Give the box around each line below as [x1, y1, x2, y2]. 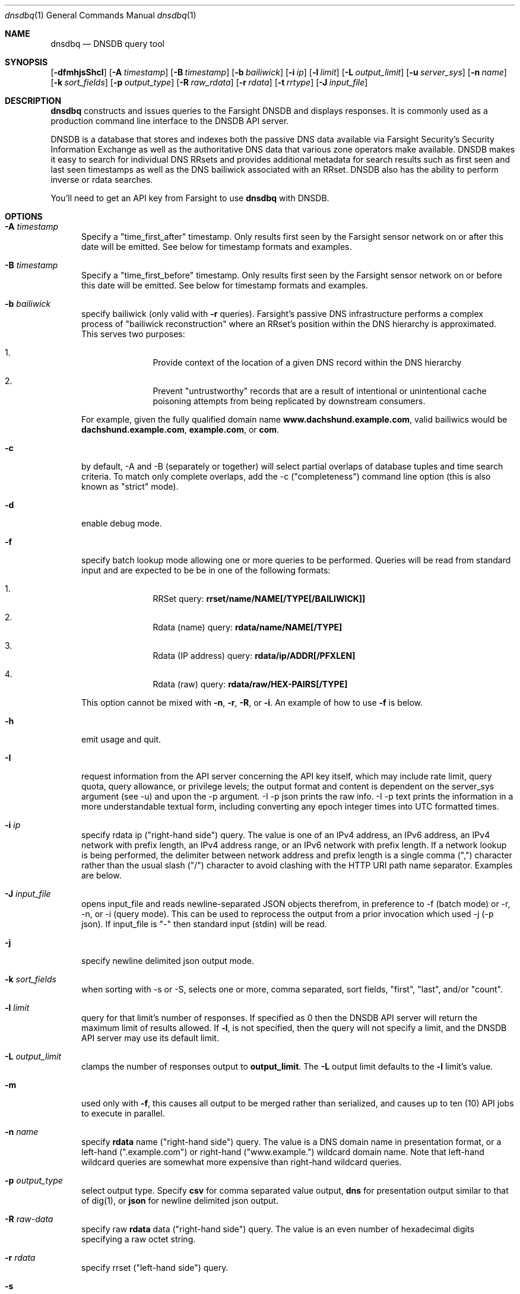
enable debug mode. [81, 518, 162, 528]
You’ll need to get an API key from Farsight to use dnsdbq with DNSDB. [50, 193, 329, 203]
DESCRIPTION [5, 96, 62, 106]
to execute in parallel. [81, 1108, 165, 1118]
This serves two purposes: [81, 329, 185, 339]
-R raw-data [5, 1214, 53, 1224]
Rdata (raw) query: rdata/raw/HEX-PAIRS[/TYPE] [153, 679, 348, 689]
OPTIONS [5, 211, 43, 221]
